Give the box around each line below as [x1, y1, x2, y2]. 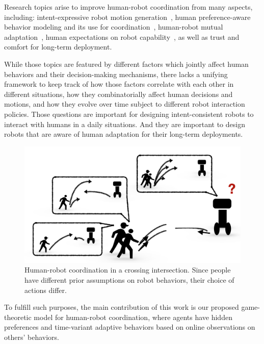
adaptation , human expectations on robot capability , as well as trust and [4, 31, 240, 42]
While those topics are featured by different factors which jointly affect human [4, 58, 249, 69]
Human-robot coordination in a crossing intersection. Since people [24, 264, 231, 275]
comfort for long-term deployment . [4, 41, 112, 52]
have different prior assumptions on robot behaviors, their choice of [24, 275, 234, 285]
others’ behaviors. [4, 332, 59, 342]
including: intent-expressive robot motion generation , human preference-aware [4, 11, 251, 22]
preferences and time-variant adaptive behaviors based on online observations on [4, 322, 255, 332]
